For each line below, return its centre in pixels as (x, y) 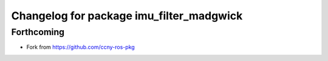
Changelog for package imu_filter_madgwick (127, 16)
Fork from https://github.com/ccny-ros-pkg (80, 47)
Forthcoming (38, 32)
